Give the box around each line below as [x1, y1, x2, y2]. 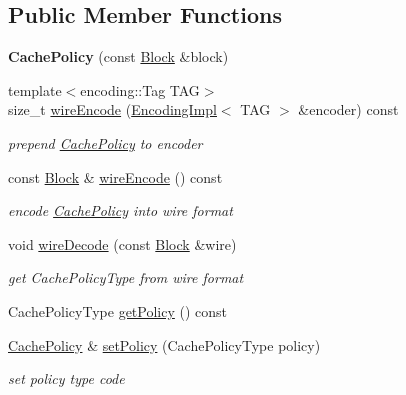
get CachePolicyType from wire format [8, 267, 244, 288]
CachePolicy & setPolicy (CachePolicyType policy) [8, 334, 321, 355]
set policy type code [8, 368, 125, 389]
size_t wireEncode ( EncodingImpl [8, 99, 217, 120]
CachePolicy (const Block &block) [8, 46, 229, 67]
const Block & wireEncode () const [8, 166, 223, 187]
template [8, 79, 62, 100]
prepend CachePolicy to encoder [8, 132, 203, 153]
